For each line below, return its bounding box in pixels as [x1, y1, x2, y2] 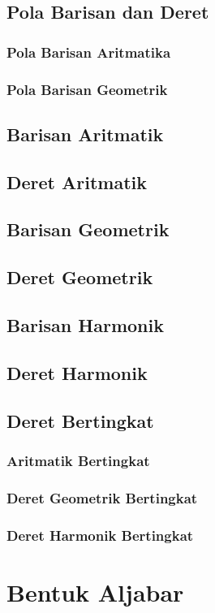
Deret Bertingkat [6, 408, 154, 433]
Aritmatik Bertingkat [6, 450, 150, 470]
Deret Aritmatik [6, 169, 148, 194]
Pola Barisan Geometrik [6, 79, 168, 99]
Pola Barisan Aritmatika [6, 41, 171, 62]
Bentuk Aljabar [6, 575, 184, 608]
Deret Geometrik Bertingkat [6, 487, 198, 507]
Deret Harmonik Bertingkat [6, 525, 194, 545]
